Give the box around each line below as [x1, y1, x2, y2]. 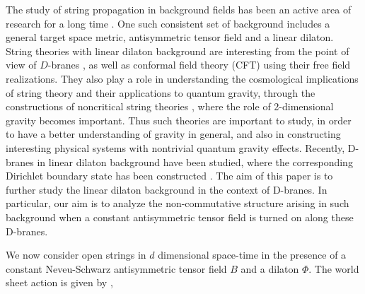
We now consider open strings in [6, 247, 146, 262]
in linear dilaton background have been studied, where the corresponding [37, 154, 353, 169]
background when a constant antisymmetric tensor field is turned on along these [6, 209, 354, 224]
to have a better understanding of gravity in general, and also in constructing [6, 127, 341, 141]
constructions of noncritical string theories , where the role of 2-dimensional [6, 99, 334, 114]
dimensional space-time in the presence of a [158, 247, 347, 262]
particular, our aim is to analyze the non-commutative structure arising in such [6, 196, 349, 211]
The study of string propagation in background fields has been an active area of [6, 2, 352, 16]
